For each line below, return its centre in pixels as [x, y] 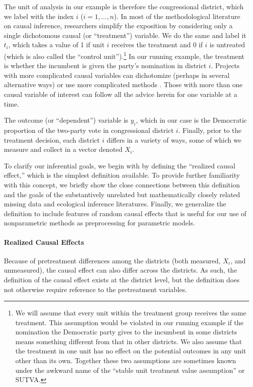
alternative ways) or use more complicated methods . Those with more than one [123, 84]
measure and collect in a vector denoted [63, 149]
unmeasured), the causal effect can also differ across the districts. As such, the [121, 270]
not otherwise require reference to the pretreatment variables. [96, 289]
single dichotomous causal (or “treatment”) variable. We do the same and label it [125, 35]
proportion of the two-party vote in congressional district [89, 130]
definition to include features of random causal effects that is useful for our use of [125, 213]
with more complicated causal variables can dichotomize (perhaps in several [117, 75]
